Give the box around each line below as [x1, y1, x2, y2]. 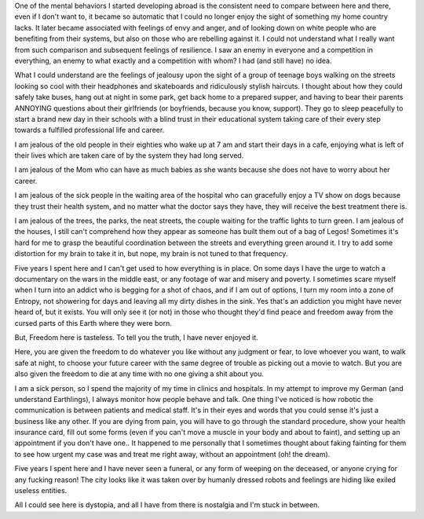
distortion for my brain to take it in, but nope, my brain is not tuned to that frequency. [14, 249, 288, 258]
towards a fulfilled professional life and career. [14, 126, 165, 135]
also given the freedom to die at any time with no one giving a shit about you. [14, 369, 265, 378]
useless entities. [14, 486, 68, 495]
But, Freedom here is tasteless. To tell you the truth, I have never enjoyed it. [14, 332, 258, 342]
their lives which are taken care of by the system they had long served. [14, 151, 244, 160]
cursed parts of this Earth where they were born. [14, 318, 172, 327]
